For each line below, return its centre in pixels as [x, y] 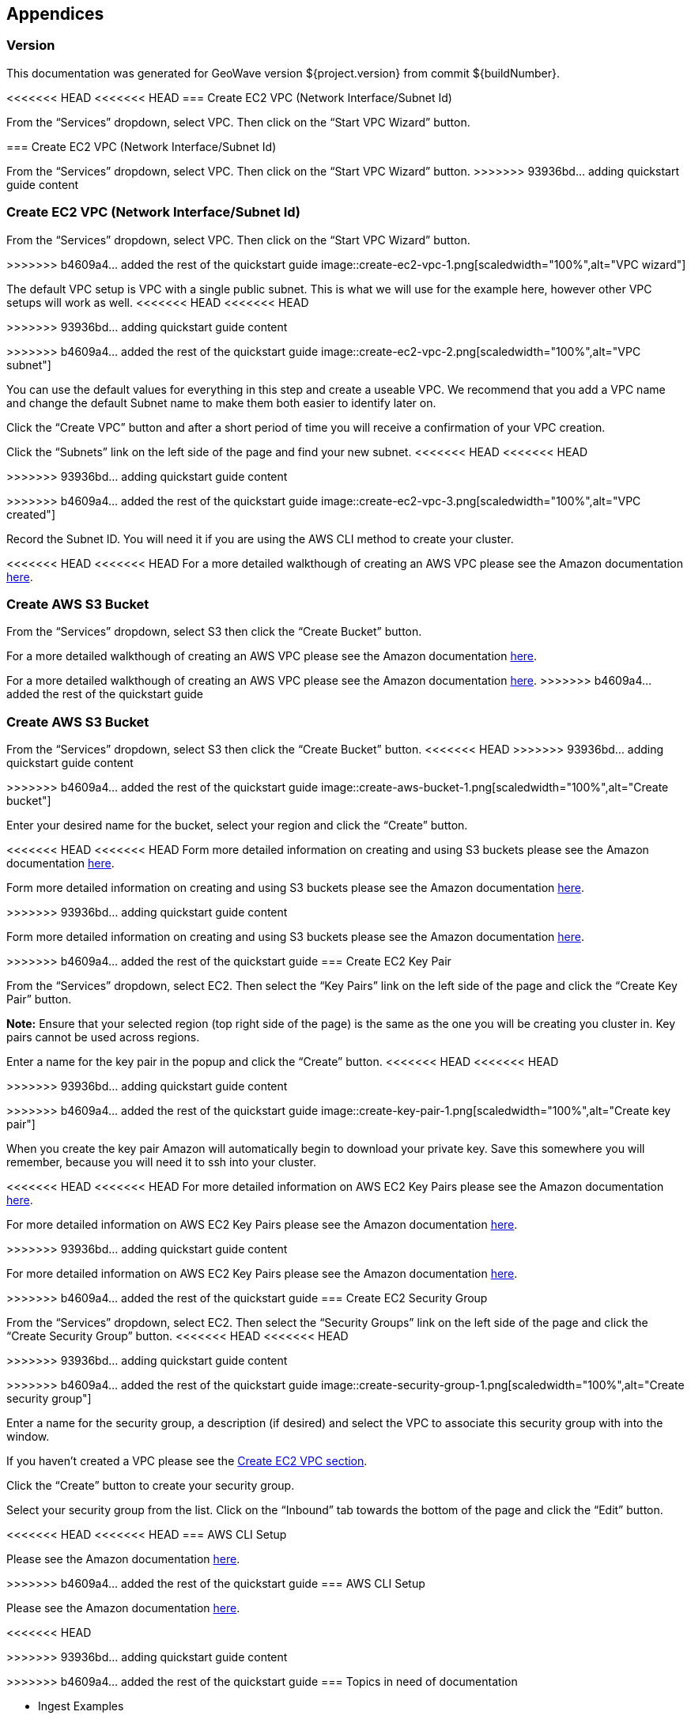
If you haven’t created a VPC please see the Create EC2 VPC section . [187, 1461]
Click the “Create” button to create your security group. [151, 1486]
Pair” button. [39, 999]
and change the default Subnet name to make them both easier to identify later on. [221, 402]
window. [28, 1437]
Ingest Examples [81, 1706]
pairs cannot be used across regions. [103, 1037]
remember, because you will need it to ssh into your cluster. [162, 1162]
